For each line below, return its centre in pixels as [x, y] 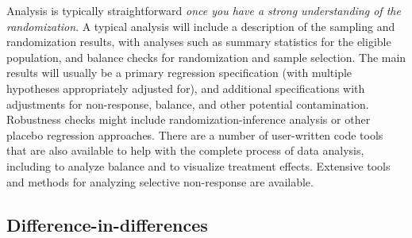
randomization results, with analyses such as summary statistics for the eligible [199, 42]
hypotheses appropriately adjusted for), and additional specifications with [186, 88]
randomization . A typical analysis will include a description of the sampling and [201, 26]
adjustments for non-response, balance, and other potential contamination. [188, 104]
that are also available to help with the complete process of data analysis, [185, 150]
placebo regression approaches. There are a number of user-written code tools [195, 134]
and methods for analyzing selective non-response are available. [160, 181]
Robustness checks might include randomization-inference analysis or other [189, 119]
